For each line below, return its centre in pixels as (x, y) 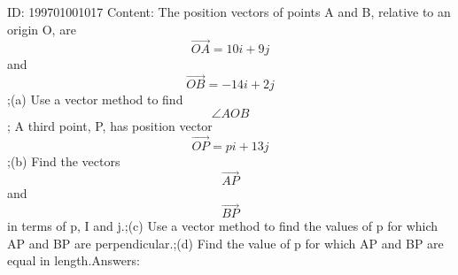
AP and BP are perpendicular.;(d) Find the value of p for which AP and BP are (225, 243)
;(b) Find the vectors (64, 160)
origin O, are (42, 29)
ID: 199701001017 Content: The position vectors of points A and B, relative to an (229, 11)
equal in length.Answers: (74, 260)
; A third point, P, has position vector (110, 125)
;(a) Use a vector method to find (95, 99)
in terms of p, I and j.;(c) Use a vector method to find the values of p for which (223, 226)
